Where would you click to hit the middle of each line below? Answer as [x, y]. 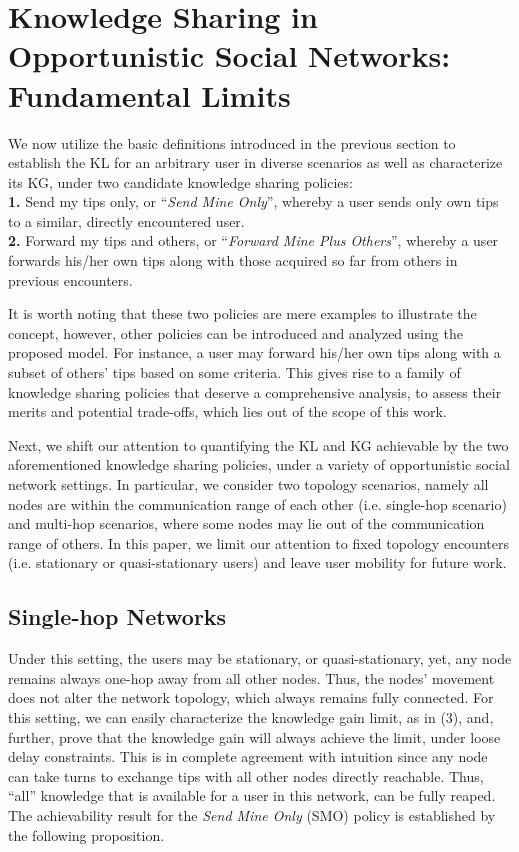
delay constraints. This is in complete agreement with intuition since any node [248, 756]
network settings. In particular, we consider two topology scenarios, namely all [248, 484]
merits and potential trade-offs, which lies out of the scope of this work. [227, 411]
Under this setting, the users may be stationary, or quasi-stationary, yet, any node [260, 658]
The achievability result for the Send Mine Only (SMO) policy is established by [252, 814]
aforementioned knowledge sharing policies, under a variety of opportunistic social [259, 464]
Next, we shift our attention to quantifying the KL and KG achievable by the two [258, 444]
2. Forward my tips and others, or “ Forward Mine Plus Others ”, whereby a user [253, 240]
